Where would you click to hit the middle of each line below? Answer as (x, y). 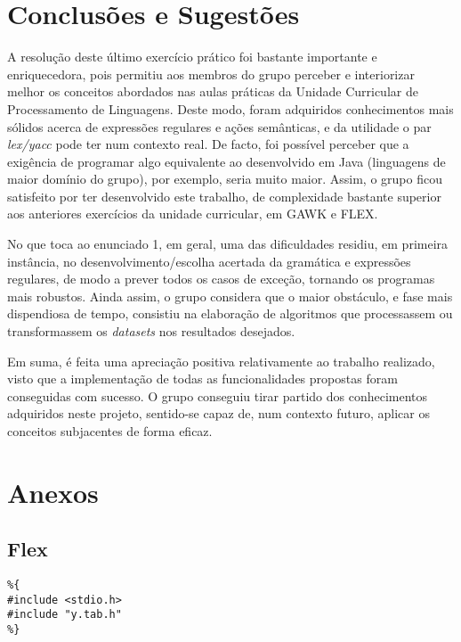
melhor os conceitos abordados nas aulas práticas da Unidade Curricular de (213, 91)
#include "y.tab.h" (65, 615)
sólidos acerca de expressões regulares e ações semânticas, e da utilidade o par (219, 126)
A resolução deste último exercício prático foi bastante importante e (192, 57)
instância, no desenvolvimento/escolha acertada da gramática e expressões (209, 261)
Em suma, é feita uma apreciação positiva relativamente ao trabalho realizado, (221, 361)
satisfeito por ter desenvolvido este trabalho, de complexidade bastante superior (224, 196)
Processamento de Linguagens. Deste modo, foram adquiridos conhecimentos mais (230, 108)
